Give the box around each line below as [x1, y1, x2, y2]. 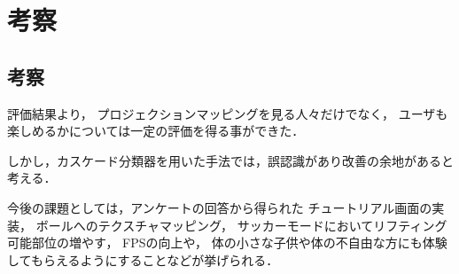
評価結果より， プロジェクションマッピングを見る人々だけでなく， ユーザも [7, 104, 448, 122]
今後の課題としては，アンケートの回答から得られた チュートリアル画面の [7, 198, 432, 216]
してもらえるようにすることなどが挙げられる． [7, 250, 279, 269]
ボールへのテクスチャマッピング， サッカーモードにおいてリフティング [35, 215, 447, 234]
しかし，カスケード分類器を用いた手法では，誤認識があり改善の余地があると [7, 151, 454, 169]
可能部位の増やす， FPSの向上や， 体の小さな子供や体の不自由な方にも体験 [7, 233, 447, 252]
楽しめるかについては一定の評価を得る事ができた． [7, 121, 305, 140]
